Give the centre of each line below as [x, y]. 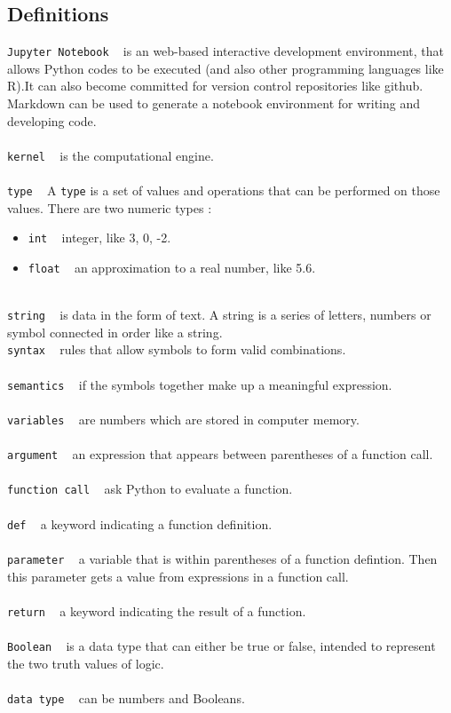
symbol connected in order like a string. [115, 332]
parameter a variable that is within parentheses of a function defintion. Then [222, 558]
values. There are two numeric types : [110, 207]
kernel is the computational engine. [111, 155]
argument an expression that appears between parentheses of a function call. [220, 454]
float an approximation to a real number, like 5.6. [172, 267]
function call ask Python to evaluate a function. [150, 489]
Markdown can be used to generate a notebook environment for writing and [214, 103]
